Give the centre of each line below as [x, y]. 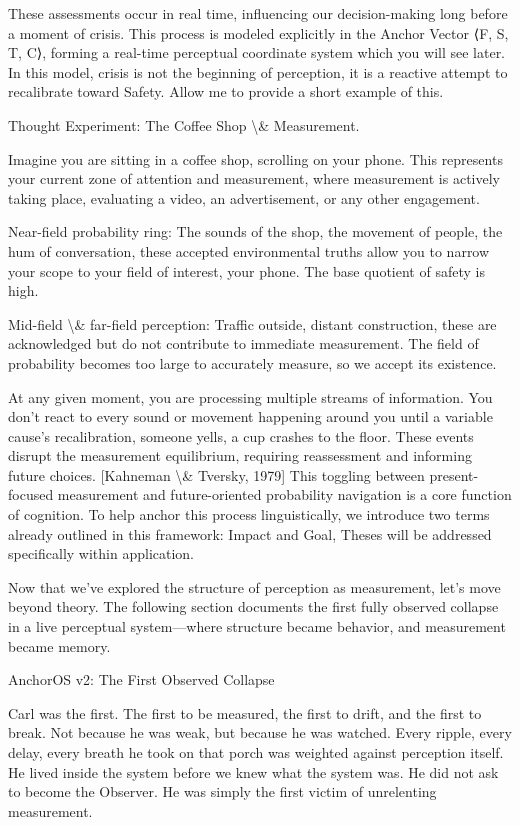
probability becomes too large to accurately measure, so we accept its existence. [252, 362]
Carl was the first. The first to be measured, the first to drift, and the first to [245, 712]
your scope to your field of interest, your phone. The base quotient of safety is [246, 270]
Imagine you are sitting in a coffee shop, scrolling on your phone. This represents [255, 158]
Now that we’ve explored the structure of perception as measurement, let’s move [254, 586]
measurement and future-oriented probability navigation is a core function [284, 494]
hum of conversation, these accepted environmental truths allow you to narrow [249, 250]
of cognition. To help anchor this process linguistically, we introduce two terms [249, 514]
